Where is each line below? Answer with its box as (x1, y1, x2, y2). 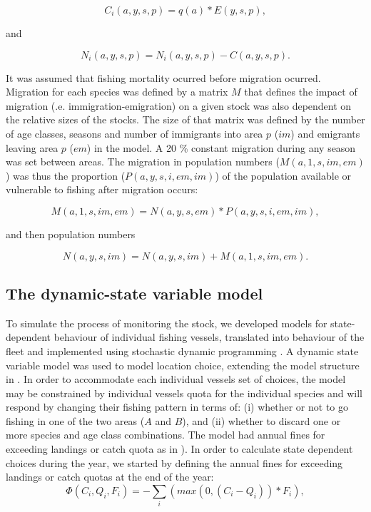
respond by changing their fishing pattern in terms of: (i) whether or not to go (6, 399, 349, 414)
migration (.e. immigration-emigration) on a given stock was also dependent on (6, 98, 352, 113)
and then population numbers (6, 226, 136, 241)
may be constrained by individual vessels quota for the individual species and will (6, 385, 362, 400)
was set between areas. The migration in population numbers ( (6, 154, 280, 169)
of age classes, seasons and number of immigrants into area (6, 126, 263, 140)
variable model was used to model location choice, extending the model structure (6, 357, 360, 372)
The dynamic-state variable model (6, 282, 263, 304)
